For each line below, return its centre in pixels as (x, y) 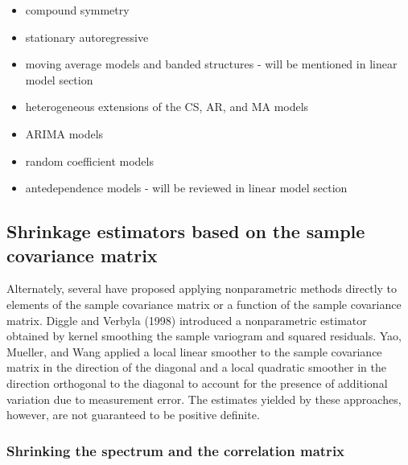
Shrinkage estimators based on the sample (186, 231)
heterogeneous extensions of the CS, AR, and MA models (167, 107)
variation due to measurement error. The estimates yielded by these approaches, (204, 399)
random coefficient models (89, 160)
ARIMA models (64, 133)
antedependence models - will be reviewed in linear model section (186, 188)
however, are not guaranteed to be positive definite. (133, 415)
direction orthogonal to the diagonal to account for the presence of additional (197, 383)
